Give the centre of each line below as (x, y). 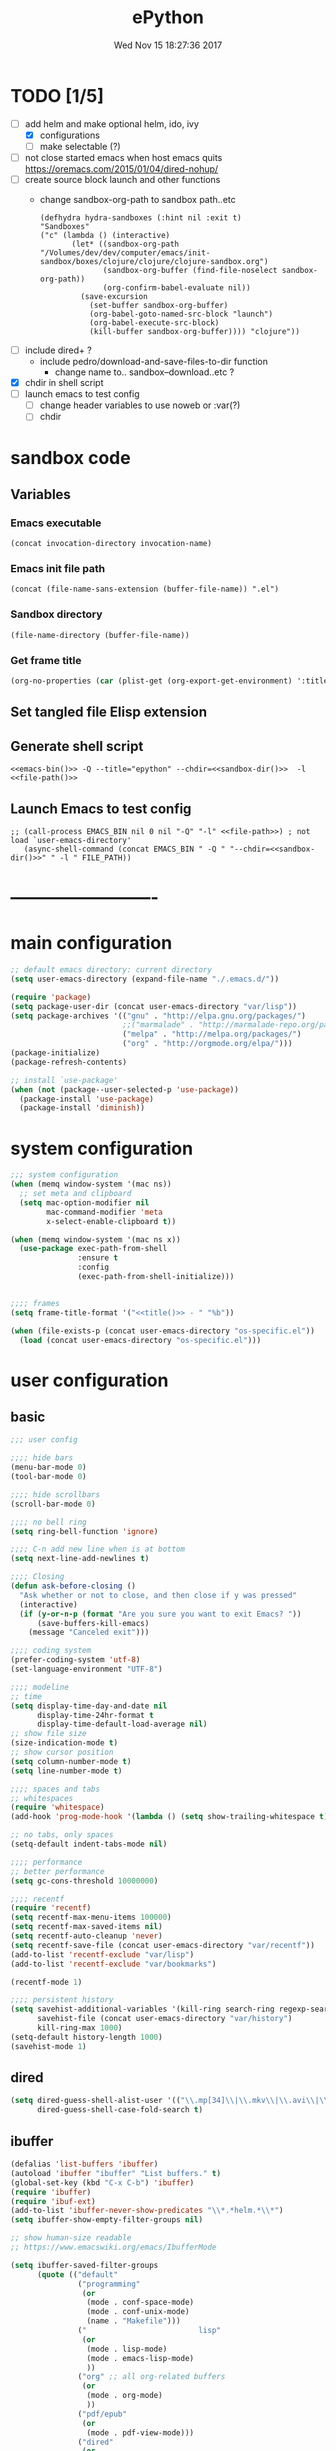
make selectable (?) (80, 146)
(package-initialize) (55, 1053)
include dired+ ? (58, 350)
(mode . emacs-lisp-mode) (140, 2358)
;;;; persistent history (62, 2000)
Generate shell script (77, 746)
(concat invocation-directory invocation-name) (111, 544)
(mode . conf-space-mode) (140, 2302)
